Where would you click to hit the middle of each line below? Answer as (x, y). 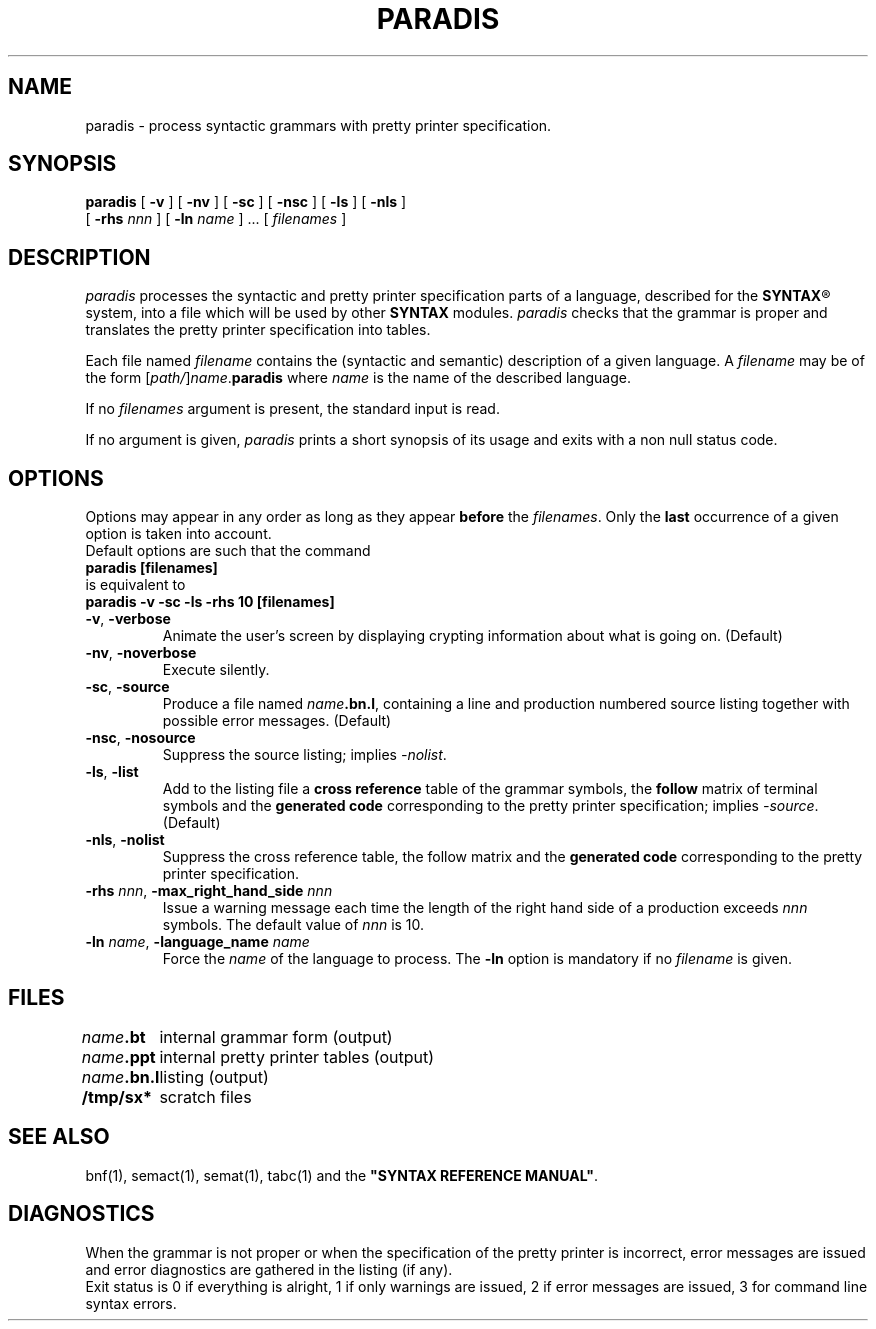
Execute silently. (216, 670)
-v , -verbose (128, 619)
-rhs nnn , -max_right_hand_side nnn (209, 891)
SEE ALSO (59, 1137)
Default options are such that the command (228, 551)
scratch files (205, 1096)
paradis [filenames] (151, 568)
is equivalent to (135, 585)
